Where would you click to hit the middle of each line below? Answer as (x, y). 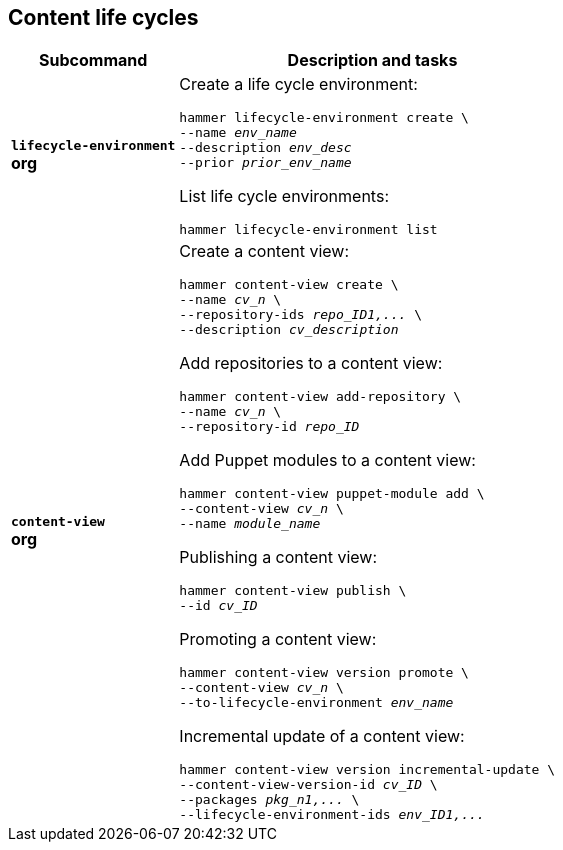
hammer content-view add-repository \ (320, 397)
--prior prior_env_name (265, 163)
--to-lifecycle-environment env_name (316, 703)
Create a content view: (264, 251)
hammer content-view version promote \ (324, 673)
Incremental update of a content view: (322, 736)
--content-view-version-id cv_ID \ (308, 785)
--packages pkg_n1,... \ (269, 800)
